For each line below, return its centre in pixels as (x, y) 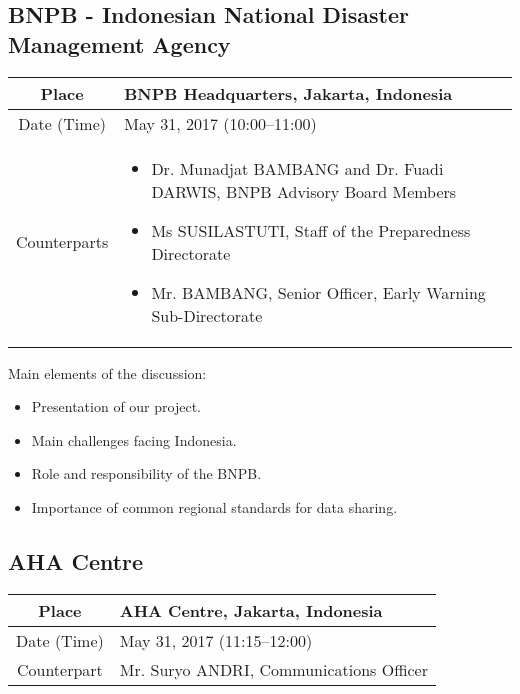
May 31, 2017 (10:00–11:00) (220, 123)
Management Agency (119, 43)
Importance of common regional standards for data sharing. (214, 506)
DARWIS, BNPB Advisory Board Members (304, 191)
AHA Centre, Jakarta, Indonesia (251, 610)
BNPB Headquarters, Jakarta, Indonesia (288, 93)
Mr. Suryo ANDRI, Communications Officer (273, 669)
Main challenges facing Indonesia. (134, 439)
